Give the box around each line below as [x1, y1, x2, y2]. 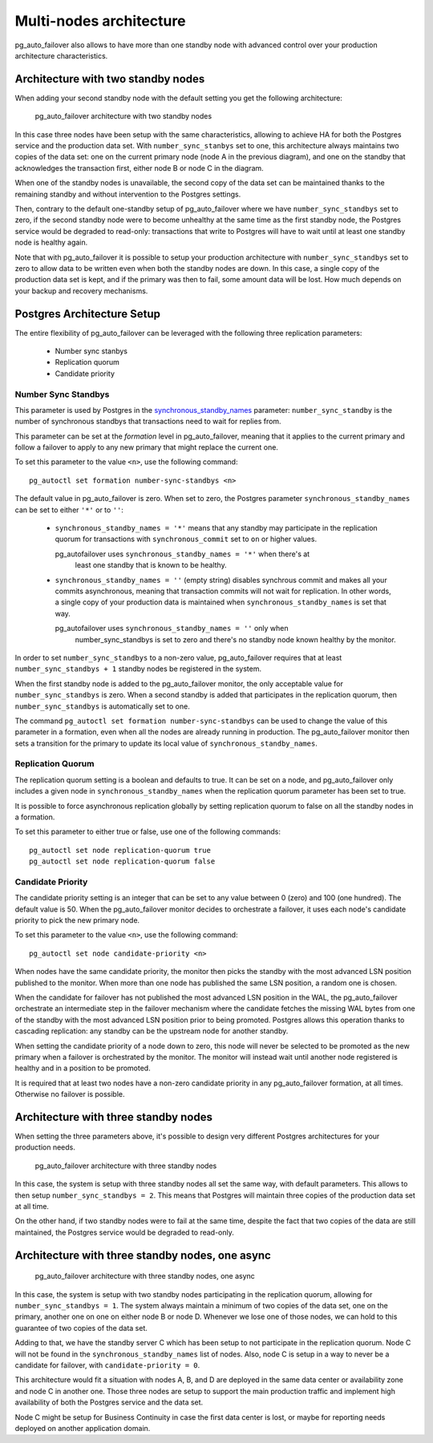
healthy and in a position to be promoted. [14, 1063, 152, 1073]
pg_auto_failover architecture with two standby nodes [34, 111, 212, 121]
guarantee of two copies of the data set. [14, 1323, 148, 1332]
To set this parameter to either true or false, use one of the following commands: [14, 827, 281, 837]
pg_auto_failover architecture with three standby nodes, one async [34, 1271, 256, 1281]
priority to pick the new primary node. [14, 916, 140, 925]
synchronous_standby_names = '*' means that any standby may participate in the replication [55, 523, 378, 533]
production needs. [14, 1142, 76, 1152]
